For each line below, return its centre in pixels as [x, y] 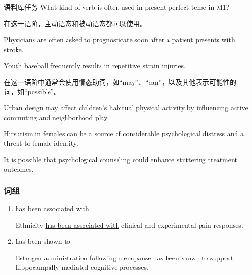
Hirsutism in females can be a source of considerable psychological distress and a [124, 133]
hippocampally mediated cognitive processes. [82, 267]
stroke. [14, 49]
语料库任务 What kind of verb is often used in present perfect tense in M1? [117, 7]
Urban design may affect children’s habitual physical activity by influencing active [126, 108]
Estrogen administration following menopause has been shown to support [124, 257]
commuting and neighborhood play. [57, 117]
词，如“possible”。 [33, 91]
